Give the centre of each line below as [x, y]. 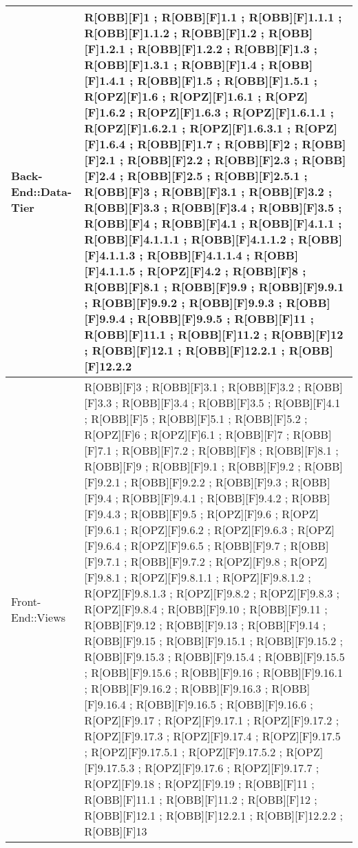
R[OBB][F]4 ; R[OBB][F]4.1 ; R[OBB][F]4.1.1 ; [213, 223]
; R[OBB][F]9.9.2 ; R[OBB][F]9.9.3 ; [183, 303]
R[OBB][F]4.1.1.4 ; [198, 255]
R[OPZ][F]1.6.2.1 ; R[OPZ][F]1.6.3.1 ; [188, 128]
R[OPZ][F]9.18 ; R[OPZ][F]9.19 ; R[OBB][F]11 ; [199, 783]
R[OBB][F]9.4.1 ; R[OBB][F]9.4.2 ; [205, 498]
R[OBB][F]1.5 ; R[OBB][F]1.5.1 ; [227, 80]
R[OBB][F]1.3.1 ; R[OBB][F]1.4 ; [174, 65]
